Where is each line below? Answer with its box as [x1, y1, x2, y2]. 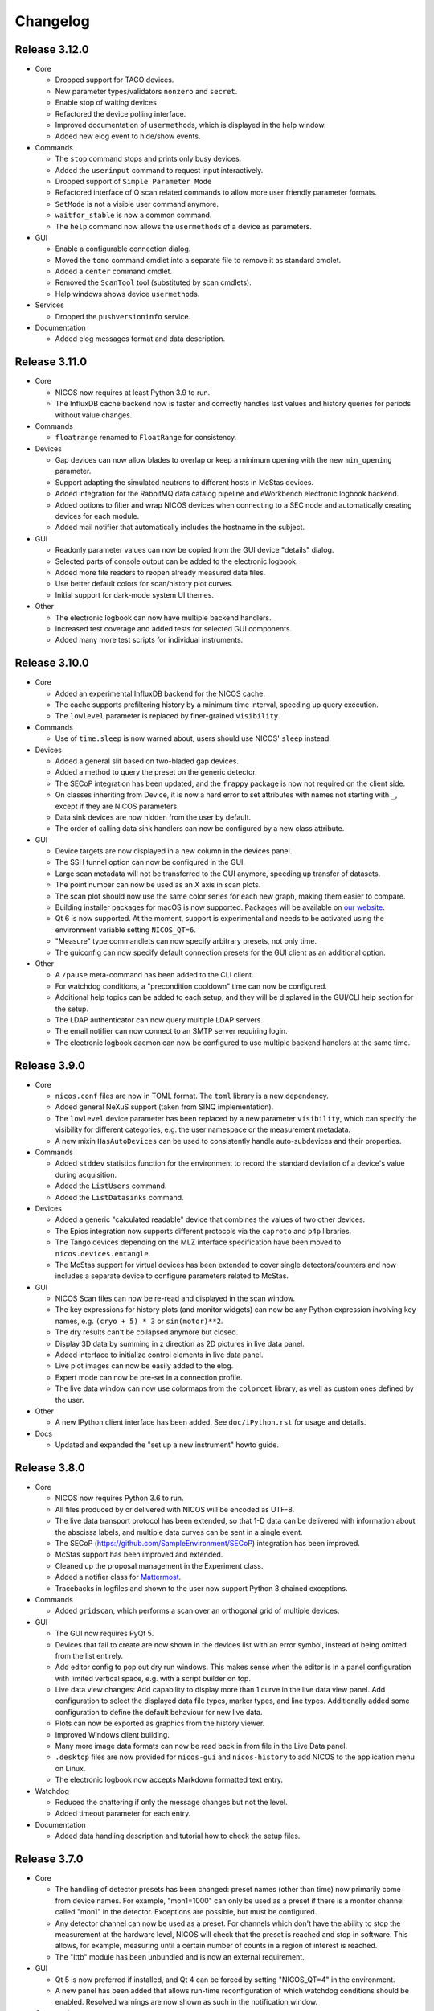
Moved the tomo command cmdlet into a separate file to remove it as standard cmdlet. [55, 255, 342, 265]
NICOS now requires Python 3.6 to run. [55, 1493, 184, 1503]
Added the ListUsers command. [55, 1181, 167, 1191]
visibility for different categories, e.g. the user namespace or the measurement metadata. [55, 1125, 351, 1134]
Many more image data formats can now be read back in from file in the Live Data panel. [55, 1742, 348, 1751]
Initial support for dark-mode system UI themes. [55, 590, 215, 599]
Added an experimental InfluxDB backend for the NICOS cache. [55, 689, 265, 698]
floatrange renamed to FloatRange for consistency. [55, 433, 237, 442]
